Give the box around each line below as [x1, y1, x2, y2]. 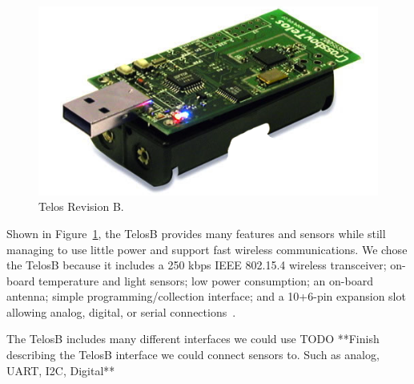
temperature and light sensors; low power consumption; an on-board [38, 272, 373, 289]
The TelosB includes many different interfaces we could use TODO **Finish [6, 330, 380, 347]
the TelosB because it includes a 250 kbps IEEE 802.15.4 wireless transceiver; [6, 257, 387, 273]
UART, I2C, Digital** [6, 362, 115, 378]
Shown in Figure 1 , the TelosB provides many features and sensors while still [6, 224, 386, 241]
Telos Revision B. [38, 198, 124, 215]
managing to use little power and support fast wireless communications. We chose [6, 241, 408, 257]
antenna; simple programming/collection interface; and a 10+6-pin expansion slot [6, 288, 406, 305]
